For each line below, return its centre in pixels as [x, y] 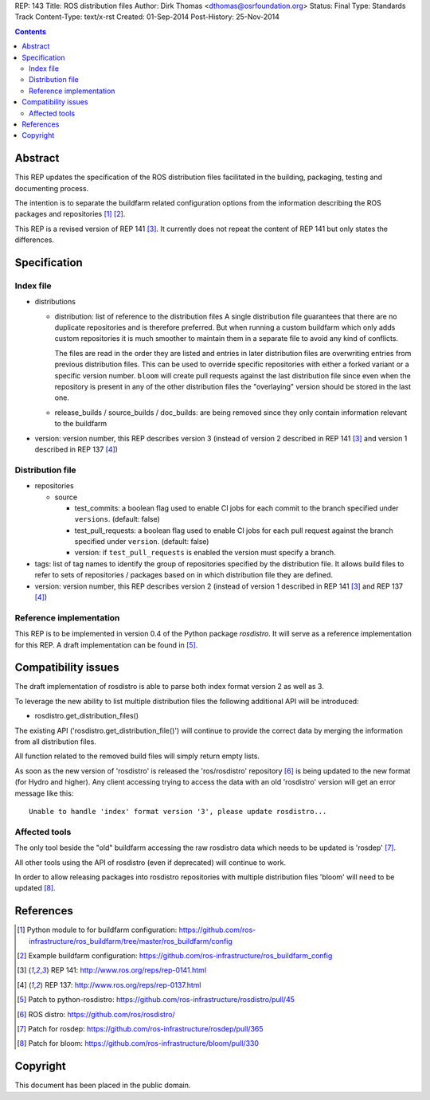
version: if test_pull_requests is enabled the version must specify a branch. [205, 553]
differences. [35, 240]
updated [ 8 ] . [35, 888]
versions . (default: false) [117, 519]
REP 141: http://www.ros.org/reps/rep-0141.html [129, 970]
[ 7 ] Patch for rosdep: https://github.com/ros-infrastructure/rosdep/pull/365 [140, 1028]
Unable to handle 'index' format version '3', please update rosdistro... [178, 811]
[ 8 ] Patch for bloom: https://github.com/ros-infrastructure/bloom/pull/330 [138, 1043]
